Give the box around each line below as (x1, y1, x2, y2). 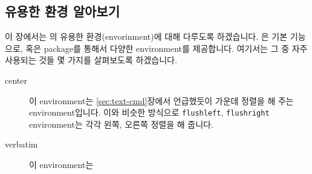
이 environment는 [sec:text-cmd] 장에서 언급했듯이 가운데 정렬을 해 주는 (29, 94, 294, 107)
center (5, 73, 27, 86)
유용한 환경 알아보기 (5, 2, 120, 20)
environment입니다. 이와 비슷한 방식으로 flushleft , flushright (29, 106, 270, 119)
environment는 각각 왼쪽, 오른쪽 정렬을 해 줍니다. (29, 117, 213, 130)
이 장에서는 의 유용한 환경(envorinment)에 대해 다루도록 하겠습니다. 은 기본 (5, 30, 288, 43)
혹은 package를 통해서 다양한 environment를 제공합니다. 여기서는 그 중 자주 (25, 42, 308, 54)
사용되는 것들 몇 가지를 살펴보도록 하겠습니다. (5, 54, 177, 66)
